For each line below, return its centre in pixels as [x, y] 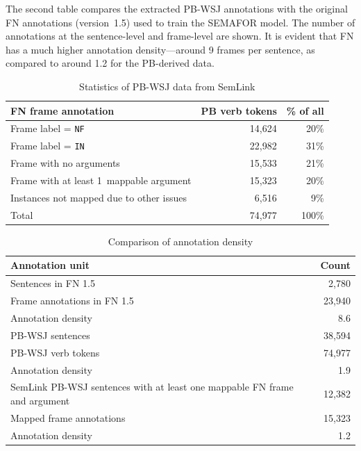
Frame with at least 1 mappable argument [101, 180]
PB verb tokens [239, 110]
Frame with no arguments [65, 163]
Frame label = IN [48, 146]
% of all [305, 110]
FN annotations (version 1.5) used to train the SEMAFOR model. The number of [180, 22]
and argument [40, 400]
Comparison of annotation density [180, 241]
